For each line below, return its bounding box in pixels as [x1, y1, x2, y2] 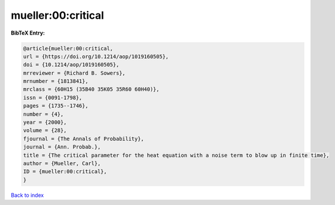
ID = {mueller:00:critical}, [23, 168, 107, 175]
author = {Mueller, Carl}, [23, 160, 101, 167]
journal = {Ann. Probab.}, [23, 144, 101, 150]
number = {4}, [23, 110, 64, 117]
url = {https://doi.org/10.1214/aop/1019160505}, [23, 53, 169, 60]
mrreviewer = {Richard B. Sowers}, [23, 69, 126, 76]
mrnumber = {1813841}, [23, 78, 89, 85]
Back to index [11, 191, 44, 199]
